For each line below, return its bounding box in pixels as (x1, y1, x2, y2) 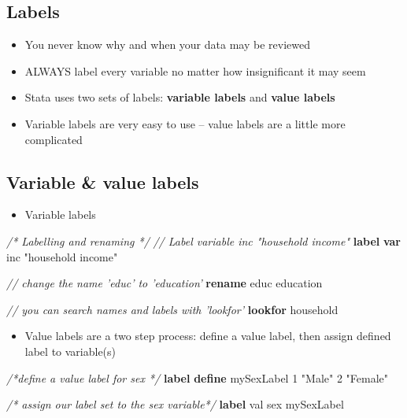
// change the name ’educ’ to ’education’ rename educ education (6, 275, 323, 291)
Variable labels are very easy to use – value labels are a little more (24, 115, 346, 131)
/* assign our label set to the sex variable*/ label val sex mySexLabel (6, 396, 344, 412)
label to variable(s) (24, 342, 117, 359)
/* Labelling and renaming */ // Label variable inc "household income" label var (6, 232, 401, 249)
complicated (24, 131, 83, 147)
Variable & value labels (6, 169, 199, 194)
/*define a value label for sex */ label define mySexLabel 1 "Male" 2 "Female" (6, 369, 389, 386)
